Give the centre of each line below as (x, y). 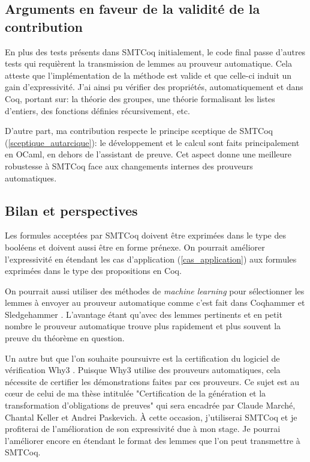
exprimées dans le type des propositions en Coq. (93, 271)
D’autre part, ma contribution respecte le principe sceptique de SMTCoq (139, 131)
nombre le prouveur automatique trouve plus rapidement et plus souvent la (143, 326)
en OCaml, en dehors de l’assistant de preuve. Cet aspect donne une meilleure (148, 154)
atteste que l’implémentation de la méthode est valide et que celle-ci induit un (148, 75)
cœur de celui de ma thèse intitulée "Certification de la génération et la (136, 393)
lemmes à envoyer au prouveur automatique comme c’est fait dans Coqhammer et (155, 302)
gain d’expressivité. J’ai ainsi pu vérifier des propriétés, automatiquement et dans (154, 87)
